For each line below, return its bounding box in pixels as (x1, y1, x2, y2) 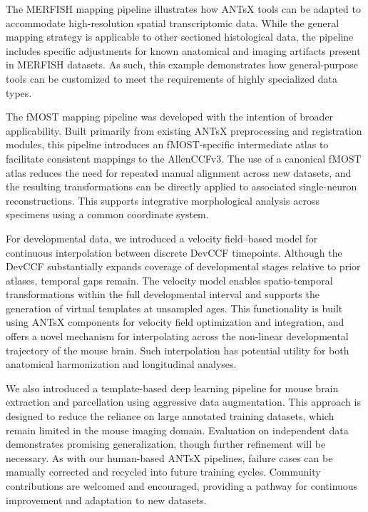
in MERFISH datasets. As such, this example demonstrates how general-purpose (6, 57, 359, 72)
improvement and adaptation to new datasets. (6, 492, 207, 507)
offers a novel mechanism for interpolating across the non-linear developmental (6, 329, 349, 344)
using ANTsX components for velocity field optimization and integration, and (6, 314, 344, 329)
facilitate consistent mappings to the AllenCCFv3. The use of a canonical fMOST (6, 150, 362, 165)
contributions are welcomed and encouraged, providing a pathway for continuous (6, 478, 358, 493)
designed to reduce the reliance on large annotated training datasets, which (6, 409, 334, 424)
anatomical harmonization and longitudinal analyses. (6, 357, 237, 372)
